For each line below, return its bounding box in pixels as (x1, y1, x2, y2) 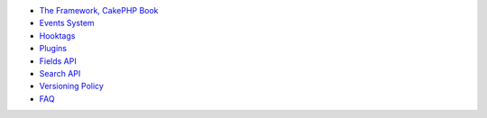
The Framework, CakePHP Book (39, 5, 159, 15)
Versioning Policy (39, 81, 104, 92)
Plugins (39, 43, 68, 54)
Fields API (39, 55, 77, 67)
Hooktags (39, 30, 76, 41)
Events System (39, 18, 95, 29)
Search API (39, 68, 81, 78)
